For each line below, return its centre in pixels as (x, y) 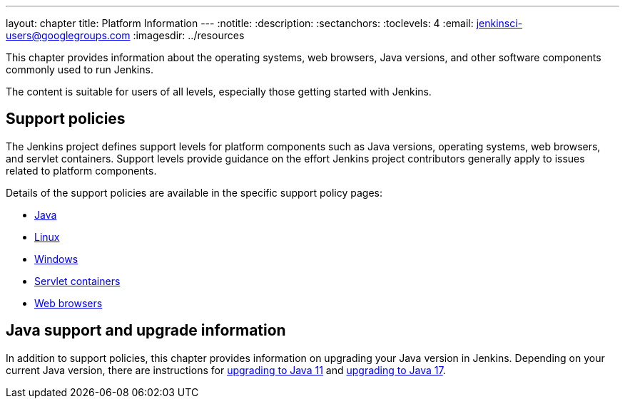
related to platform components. (81, 170)
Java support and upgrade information (146, 331)
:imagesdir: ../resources (189, 35)
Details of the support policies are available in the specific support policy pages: (194, 192)
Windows (56, 259)
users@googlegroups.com (68, 35)
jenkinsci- (499, 23)
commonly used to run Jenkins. (80, 69)
